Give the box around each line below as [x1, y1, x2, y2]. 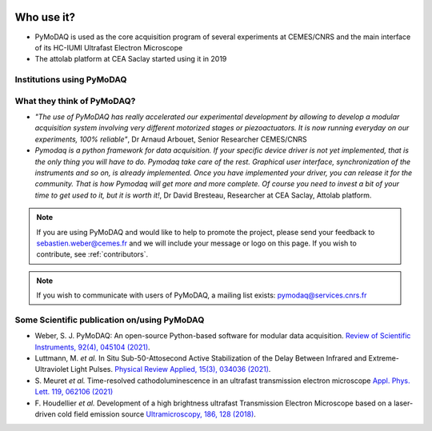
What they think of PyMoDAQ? [14, 95, 136, 106]
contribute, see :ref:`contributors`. [36, 249, 149, 259]
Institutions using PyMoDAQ [14, 74, 127, 86]
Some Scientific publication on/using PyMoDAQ [14, 314, 205, 325]
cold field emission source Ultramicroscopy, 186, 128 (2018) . [57, 409, 256, 419]
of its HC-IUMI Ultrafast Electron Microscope [34, 42, 183, 52]
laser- [393, 398, 414, 408]
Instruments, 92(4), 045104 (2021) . [34, 342, 151, 352]
